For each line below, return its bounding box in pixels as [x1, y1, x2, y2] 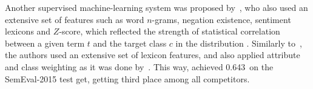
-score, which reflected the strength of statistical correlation [59, 25, 280, 38]
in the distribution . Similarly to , [175, 36, 302, 49]
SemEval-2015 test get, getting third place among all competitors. [5, 72, 250, 85]
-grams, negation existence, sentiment [152, 13, 291, 25]
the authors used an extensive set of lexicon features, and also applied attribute [5, 48, 300, 61]
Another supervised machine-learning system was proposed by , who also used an [5, 1, 308, 13]
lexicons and [5, 25, 51, 38]
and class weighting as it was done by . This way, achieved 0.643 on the [5, 60, 274, 73]
